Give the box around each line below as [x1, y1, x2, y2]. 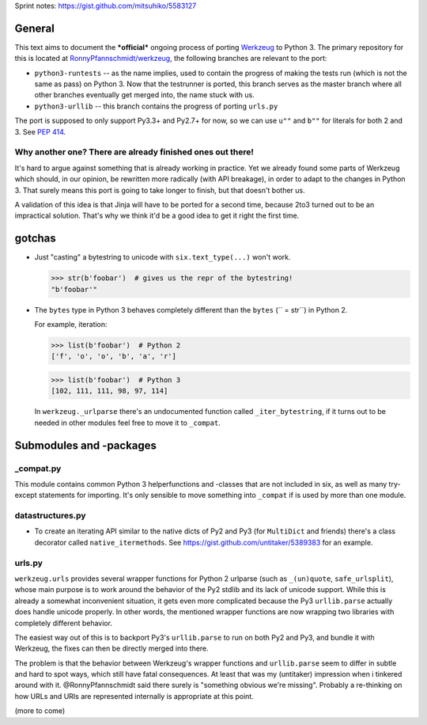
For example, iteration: [34, 320, 108, 328]
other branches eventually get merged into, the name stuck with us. [34, 90, 255, 100]
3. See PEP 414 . [14, 127, 66, 136]
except [14, 491, 37, 500]
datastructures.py [14, 511, 86, 522]
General [14, 21, 55, 35]
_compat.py [14, 463, 62, 474]
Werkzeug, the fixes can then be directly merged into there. [14, 643, 209, 653]
